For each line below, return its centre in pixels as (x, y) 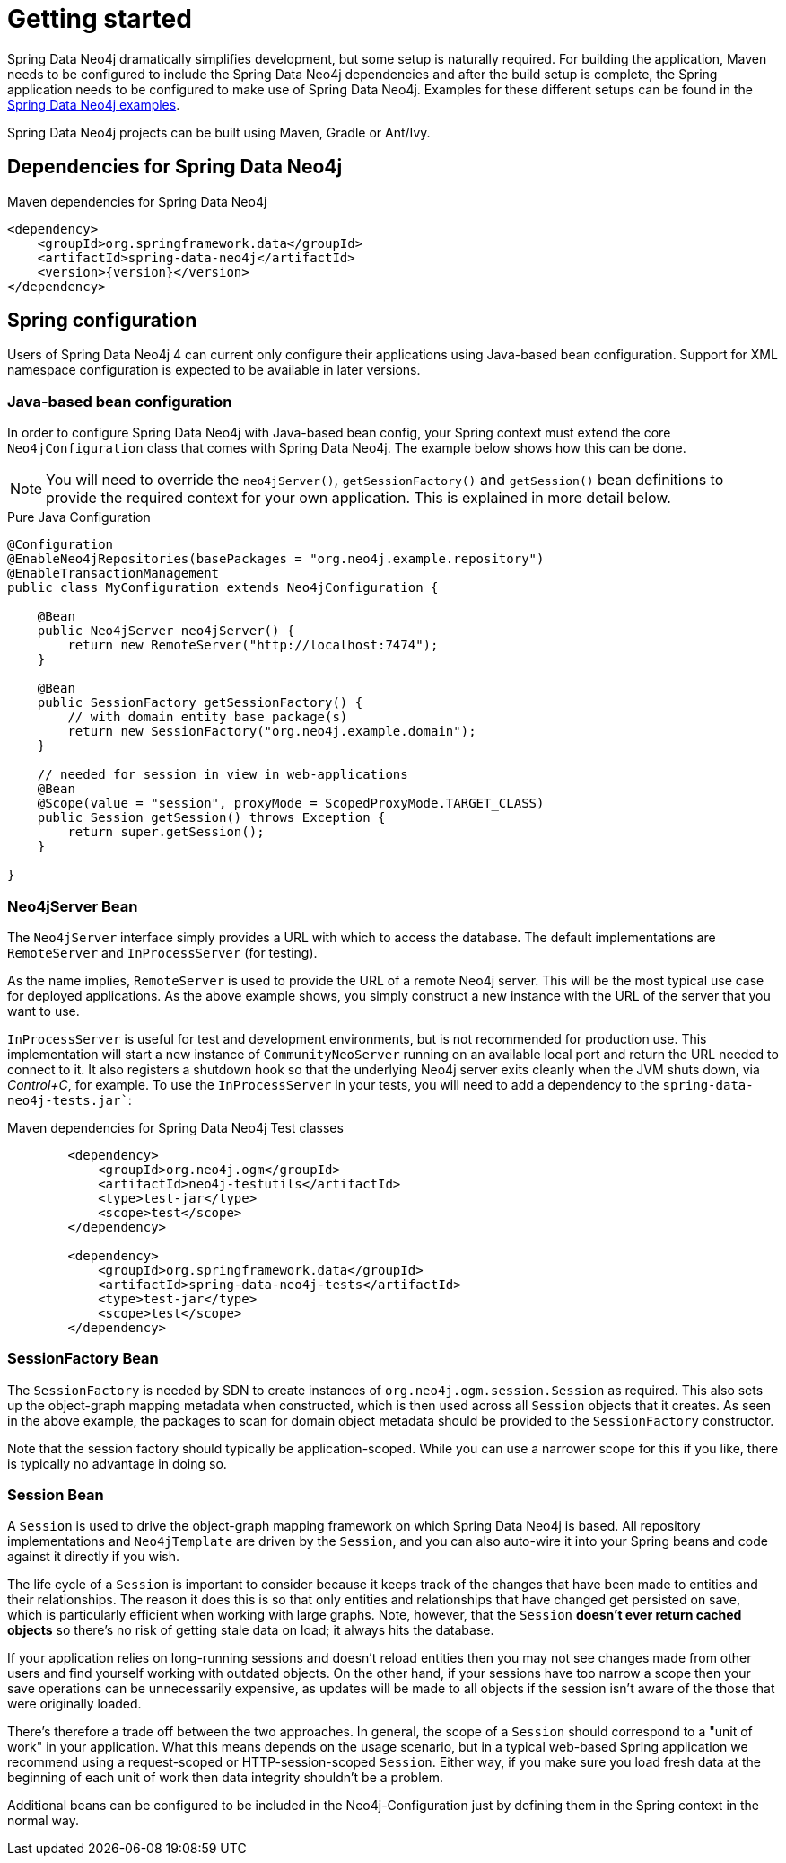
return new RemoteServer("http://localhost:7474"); (253, 645)
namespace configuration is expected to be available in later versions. (214, 370)
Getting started (100, 19)
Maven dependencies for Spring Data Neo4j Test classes (175, 1127)
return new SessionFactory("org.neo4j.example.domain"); (272, 732)
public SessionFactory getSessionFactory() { (200, 703)
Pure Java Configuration (79, 517)
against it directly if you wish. (94, 1557)
